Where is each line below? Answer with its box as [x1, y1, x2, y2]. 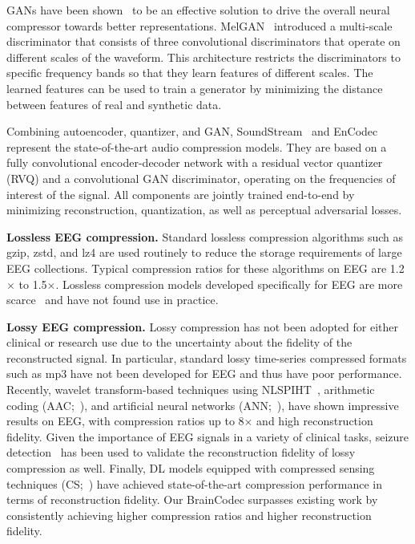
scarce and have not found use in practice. [6, 291, 219, 308]
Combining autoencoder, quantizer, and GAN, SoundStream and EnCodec [6, 123, 378, 140]
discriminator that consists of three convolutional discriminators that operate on [6, 33, 401, 50]
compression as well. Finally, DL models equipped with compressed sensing [6, 460, 375, 477]
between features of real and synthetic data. [6, 95, 222, 112]
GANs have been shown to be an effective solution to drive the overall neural [6, 2, 390, 18]
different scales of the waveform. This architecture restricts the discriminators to [6, 48, 401, 65]
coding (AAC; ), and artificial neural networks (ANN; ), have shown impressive [6, 396, 399, 413]
